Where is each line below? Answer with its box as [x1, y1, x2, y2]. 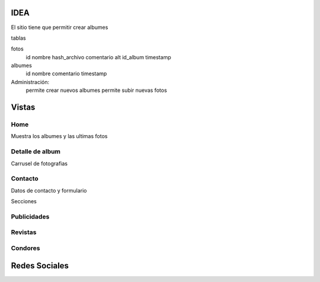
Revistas [11, 228, 37, 236]
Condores [11, 243, 40, 252]
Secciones [11, 198, 37, 205]
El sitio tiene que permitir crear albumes [11, 24, 108, 31]
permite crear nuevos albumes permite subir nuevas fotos [25, 86, 167, 94]
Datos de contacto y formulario [11, 187, 87, 194]
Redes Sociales [11, 261, 69, 271]
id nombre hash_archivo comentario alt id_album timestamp [25, 53, 171, 60]
